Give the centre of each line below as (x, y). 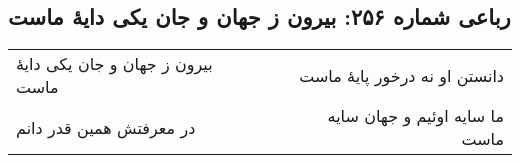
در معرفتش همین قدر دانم (106, 127)
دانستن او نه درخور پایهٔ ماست (401, 75)
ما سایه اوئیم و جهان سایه (415, 116)
